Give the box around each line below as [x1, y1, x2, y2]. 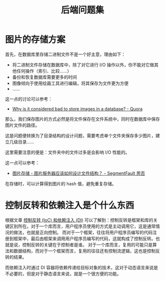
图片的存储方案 [5, 34, 66, 45]
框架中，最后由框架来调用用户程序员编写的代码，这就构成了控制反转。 [13, 235, 156, 242]
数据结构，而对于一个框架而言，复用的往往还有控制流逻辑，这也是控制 [13, 247, 156, 254]
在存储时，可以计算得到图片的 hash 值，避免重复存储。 [5, 180, 116, 186]
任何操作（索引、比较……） [16, 68, 72, 74]
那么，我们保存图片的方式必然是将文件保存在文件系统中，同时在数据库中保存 [5, 116, 160, 122]
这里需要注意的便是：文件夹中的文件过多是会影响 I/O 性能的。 [5, 149, 130, 155]
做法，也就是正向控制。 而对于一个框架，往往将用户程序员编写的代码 [13, 229, 153, 235]
